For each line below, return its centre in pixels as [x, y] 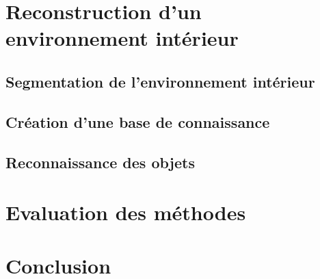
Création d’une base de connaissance [138, 121]
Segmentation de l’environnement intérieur [160, 81]
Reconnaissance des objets [100, 162]
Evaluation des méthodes [126, 212]
